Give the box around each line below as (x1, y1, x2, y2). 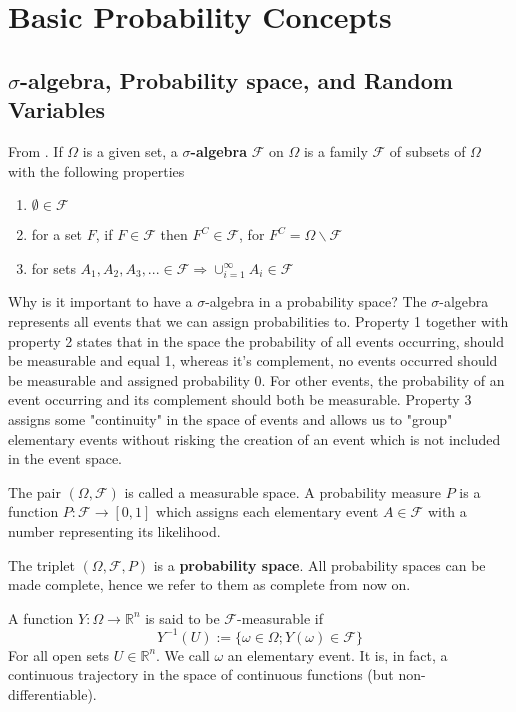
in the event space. (8, 448, 123, 469)
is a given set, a (82, 140, 178, 161)
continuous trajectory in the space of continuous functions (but (8, 664, 394, 685)
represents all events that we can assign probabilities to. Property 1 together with (8, 311, 509, 332)
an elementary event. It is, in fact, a (227, 644, 448, 665)
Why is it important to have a (8, 291, 193, 312)
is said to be (145, 607, 220, 628)
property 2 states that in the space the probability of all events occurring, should (8, 330, 505, 351)
